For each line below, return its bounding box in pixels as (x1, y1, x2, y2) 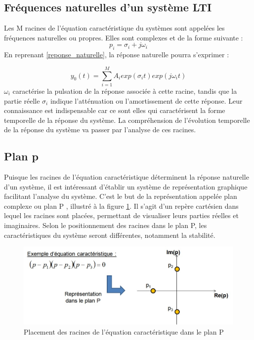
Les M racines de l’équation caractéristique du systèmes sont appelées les (4, 23, 225, 33)
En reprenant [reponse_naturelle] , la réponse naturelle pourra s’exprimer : (4, 49, 229, 60)
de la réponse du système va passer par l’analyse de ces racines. (4, 124, 196, 135)
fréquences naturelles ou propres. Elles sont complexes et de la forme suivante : (4, 32, 243, 42)
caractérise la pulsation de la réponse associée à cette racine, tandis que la (12, 85, 237, 96)
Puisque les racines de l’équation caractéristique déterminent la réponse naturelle (4, 172, 249, 182)
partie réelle (4, 95, 40, 106)
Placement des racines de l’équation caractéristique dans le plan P (24, 326, 224, 337)
